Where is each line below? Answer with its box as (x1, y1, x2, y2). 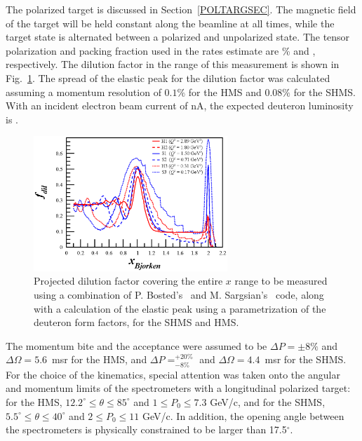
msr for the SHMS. (264, 352, 347, 367)
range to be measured (234, 273, 328, 288)
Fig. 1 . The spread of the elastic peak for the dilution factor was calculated (6, 70, 330, 85)
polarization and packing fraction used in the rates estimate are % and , (6, 43, 316, 57)
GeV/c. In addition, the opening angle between (142, 408, 344, 423)
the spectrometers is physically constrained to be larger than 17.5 (6, 422, 287, 437)
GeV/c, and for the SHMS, (210, 394, 326, 409)
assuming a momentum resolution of (6, 84, 161, 99)
